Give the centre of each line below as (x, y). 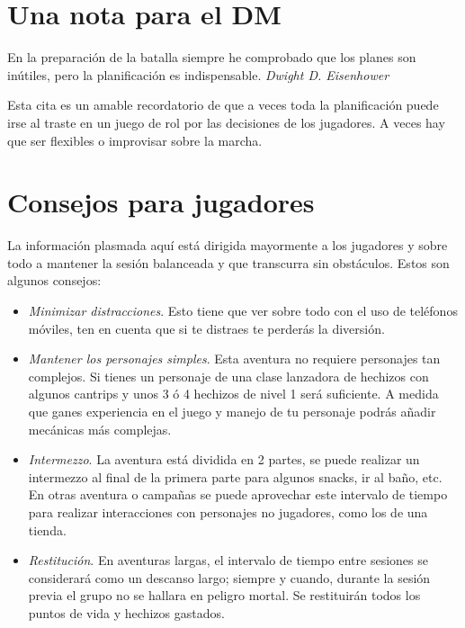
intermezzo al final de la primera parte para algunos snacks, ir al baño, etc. (235, 476)
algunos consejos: (54, 280)
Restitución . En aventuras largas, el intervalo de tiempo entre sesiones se (228, 560)
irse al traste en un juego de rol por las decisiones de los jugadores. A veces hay (226, 122)
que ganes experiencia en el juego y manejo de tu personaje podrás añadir (232, 411)
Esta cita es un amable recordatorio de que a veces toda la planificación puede (223, 105)
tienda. (47, 529)
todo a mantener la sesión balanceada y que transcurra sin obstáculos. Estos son (228, 262)
